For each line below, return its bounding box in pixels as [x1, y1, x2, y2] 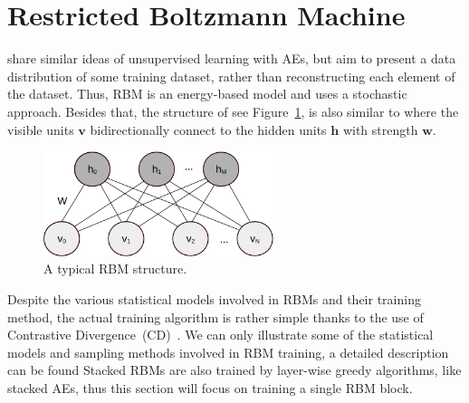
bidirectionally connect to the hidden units [90, 120, 327, 139]
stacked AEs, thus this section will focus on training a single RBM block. [7, 378, 413, 397]
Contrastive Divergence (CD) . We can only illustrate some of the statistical [7, 325, 434, 344]
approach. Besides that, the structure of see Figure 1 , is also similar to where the [7, 101, 459, 120]
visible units [7, 120, 74, 139]
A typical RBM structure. [43, 259, 187, 278]
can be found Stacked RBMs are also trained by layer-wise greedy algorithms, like [7, 360, 462, 379]
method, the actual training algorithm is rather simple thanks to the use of [7, 307, 424, 326]
